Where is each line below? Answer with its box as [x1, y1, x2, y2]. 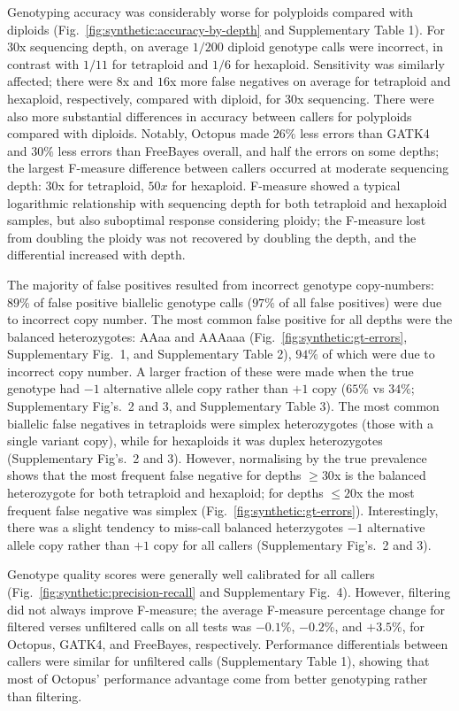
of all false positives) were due [279, 292, 442, 311]
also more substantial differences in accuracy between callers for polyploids [7, 106, 412, 125]
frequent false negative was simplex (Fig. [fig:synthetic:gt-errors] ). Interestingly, [7, 500, 439, 519]
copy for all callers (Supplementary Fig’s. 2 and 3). [153, 535, 432, 553]
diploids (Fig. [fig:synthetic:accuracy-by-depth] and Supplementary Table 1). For [7, 19, 446, 38]
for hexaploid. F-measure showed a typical [172, 175, 401, 194]
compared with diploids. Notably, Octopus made [7, 124, 270, 143]
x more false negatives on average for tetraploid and [170, 72, 451, 90]
